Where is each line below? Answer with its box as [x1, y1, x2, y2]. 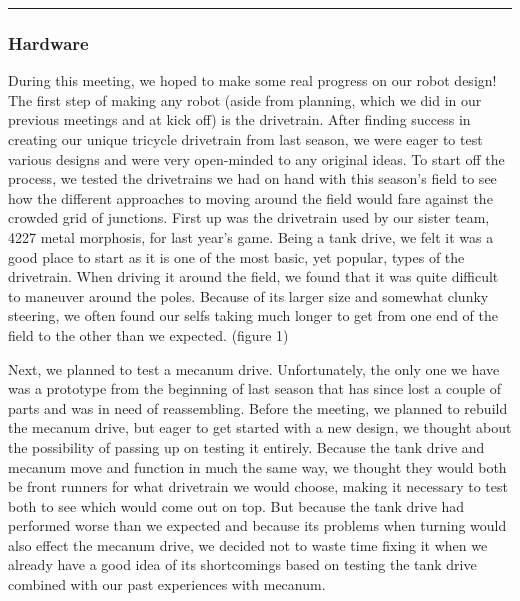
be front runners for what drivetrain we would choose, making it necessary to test [8, 476, 508, 497]
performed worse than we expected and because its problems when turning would [8, 515, 507, 536]
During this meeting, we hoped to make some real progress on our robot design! [8, 70, 497, 91]
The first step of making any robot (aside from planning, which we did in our [8, 89, 482, 110]
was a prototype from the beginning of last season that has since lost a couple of [8, 378, 501, 399]
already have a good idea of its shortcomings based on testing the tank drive [8, 554, 477, 575]
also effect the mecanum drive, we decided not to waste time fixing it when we [8, 534, 488, 555]
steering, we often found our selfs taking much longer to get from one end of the [8, 305, 498, 326]
